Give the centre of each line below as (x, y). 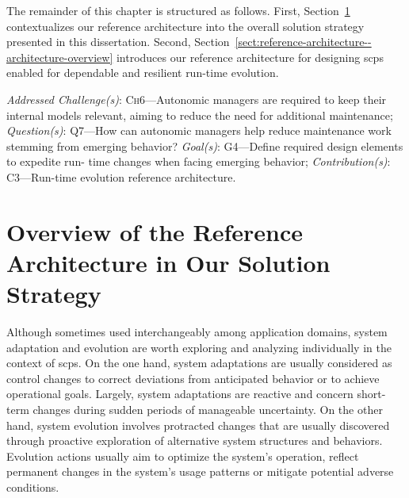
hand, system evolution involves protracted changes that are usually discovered (198, 425)
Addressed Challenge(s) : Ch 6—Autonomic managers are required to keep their (197, 99)
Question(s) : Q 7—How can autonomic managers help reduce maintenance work (199, 130)
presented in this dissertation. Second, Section (118, 42)
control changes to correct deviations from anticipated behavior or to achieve (193, 378)
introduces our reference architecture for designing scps (250, 57)
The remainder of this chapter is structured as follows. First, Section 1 (178, 10)
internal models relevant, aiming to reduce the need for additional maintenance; (200, 115)
